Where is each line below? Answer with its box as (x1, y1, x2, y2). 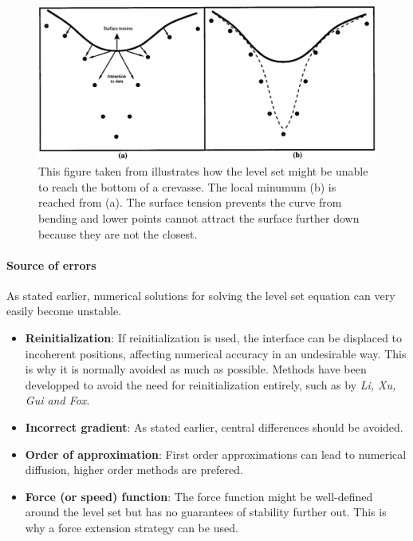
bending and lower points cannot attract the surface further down (38, 209, 360, 226)
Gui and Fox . (25, 392, 90, 409)
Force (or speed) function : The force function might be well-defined (25, 488, 373, 504)
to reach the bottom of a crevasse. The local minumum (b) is (38, 178, 336, 195)
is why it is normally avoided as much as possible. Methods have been (25, 361, 367, 377)
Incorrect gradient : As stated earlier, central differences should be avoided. (25, 419, 403, 436)
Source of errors (6, 256, 96, 273)
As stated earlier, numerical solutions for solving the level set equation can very (6, 286, 395, 303)
